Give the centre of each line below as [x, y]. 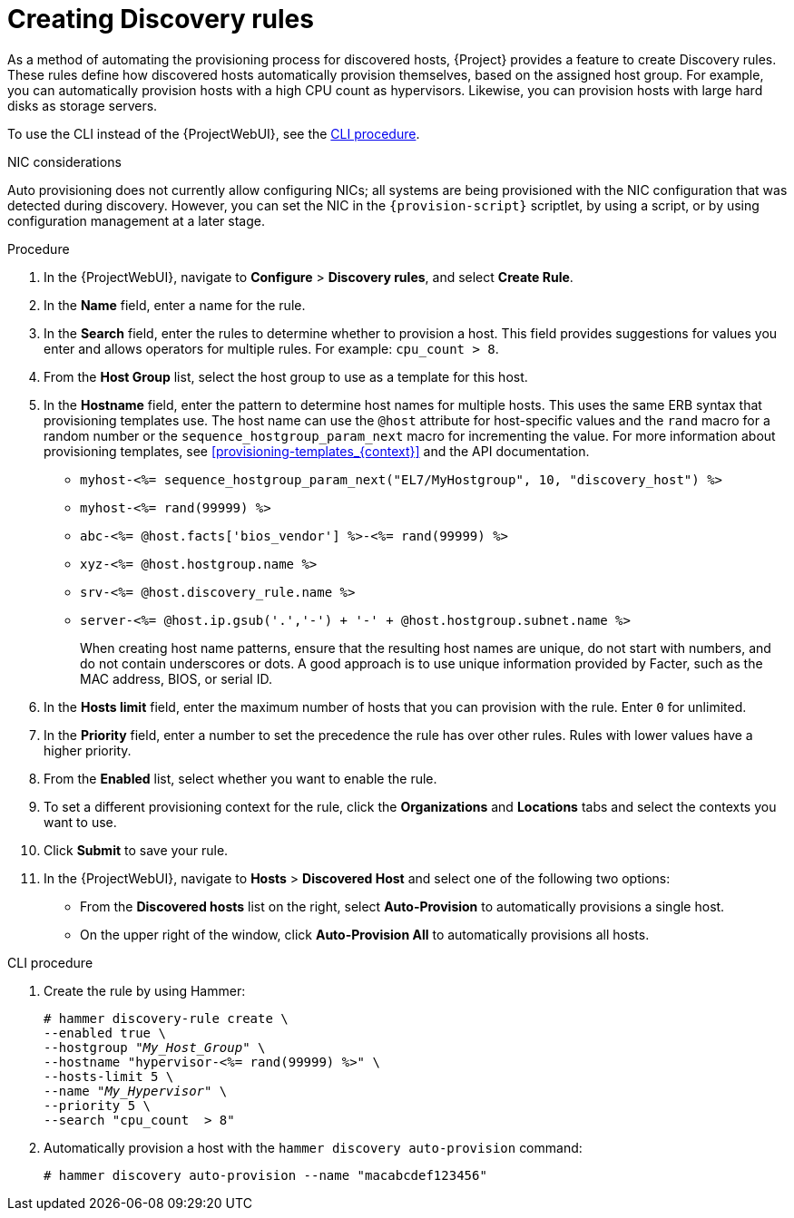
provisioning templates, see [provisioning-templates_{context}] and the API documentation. [317, 451]
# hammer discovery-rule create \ [166, 1018]
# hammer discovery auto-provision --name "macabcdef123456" [265, 1175]
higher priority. [88, 750]
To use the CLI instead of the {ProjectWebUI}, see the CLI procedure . [214, 133]
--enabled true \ [105, 1033]
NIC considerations [64, 161]
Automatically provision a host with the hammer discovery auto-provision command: [313, 1147]
